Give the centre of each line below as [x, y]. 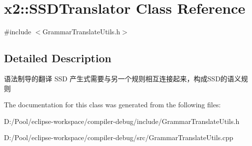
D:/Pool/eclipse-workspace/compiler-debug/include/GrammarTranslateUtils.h [122, 121]
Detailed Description [58, 58]
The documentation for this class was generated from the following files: [112, 105]
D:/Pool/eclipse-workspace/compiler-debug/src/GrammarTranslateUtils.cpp [119, 137]
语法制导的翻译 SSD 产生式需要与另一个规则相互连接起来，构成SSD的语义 [123, 78]
